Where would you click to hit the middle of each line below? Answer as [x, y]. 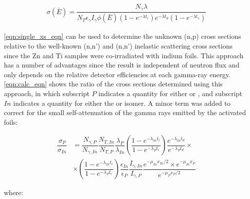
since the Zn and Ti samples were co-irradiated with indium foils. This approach [124, 55]
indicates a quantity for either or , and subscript [170, 93]
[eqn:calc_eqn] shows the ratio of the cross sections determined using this [113, 84]
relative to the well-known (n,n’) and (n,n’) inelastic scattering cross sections [118, 45]
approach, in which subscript [47, 93]
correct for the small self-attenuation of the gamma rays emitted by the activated [125, 112]
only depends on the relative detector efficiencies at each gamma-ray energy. [117, 74]
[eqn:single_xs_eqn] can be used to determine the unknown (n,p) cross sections [123, 36]
